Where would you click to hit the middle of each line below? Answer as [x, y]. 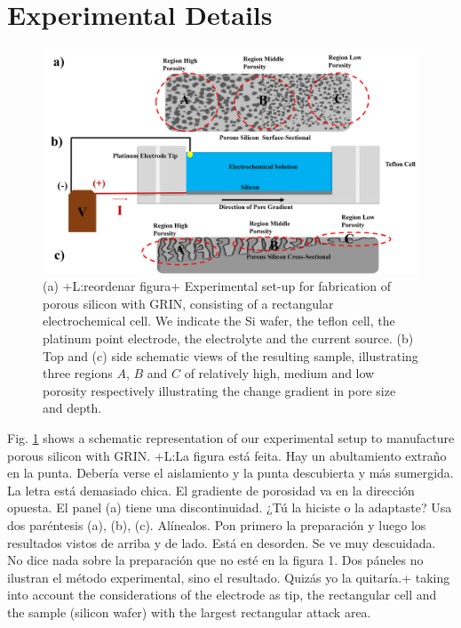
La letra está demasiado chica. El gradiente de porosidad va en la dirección [211, 490]
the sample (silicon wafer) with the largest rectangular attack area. [189, 612]
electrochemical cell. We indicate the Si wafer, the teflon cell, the [219, 321]
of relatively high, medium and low [279, 373]
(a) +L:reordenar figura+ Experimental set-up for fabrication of [217, 286]
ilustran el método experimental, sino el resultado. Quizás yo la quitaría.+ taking [229, 577]
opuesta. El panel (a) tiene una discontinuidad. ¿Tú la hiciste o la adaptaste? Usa [230, 507]
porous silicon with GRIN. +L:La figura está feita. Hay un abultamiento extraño [227, 455]
